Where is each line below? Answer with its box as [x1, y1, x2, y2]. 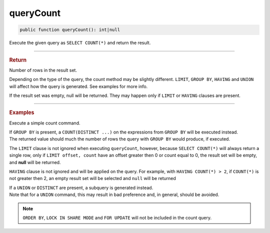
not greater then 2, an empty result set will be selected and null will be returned [9, 175, 176, 181]
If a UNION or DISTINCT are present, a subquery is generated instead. [9, 184, 153, 190]
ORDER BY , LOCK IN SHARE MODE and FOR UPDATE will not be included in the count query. [22, 214, 212, 220]
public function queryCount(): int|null [19, 27, 120, 32]
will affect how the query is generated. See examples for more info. [9, 83, 148, 89]
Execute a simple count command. [9, 120, 80, 126]
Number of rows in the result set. [9, 67, 77, 73]
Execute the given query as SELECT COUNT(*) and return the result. [9, 40, 151, 46]
